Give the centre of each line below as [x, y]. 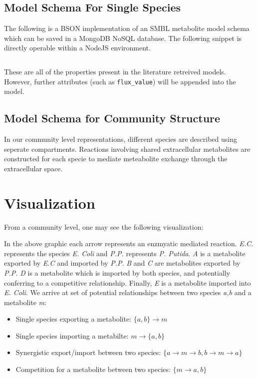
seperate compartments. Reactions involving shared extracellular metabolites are [127, 149]
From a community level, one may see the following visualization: [104, 226]
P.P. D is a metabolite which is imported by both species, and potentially [117, 272]
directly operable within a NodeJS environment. [77, 48]
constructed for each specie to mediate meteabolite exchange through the [116, 159]
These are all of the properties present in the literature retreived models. [115, 71]
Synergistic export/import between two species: [88, 352]
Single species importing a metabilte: [72, 335]
